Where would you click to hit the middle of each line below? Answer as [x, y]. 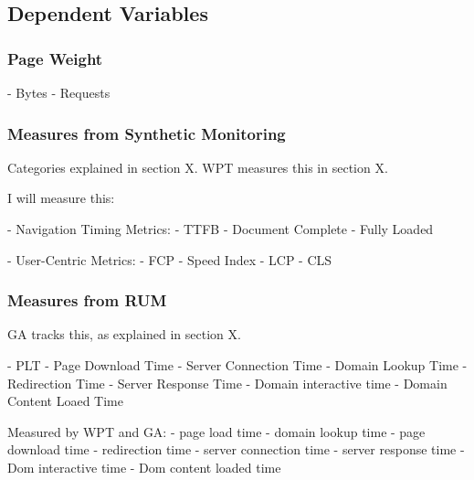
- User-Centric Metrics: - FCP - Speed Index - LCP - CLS [170, 259]
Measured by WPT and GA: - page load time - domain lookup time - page [216, 431]
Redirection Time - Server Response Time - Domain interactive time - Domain [227, 383]
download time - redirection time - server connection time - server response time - [236, 449]
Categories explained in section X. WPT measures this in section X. [198, 167]
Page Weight [55, 58]
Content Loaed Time [65, 401]
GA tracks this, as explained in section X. [124, 334]
